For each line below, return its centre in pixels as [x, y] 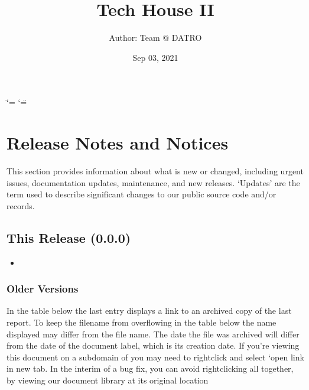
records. [21, 205]
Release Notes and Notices [118, 143]
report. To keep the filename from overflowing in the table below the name [142, 322]
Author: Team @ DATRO [155, 38]
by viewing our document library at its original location [108, 380]
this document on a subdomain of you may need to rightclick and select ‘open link [155, 357]
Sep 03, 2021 [155, 57]
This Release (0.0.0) [69, 237]
